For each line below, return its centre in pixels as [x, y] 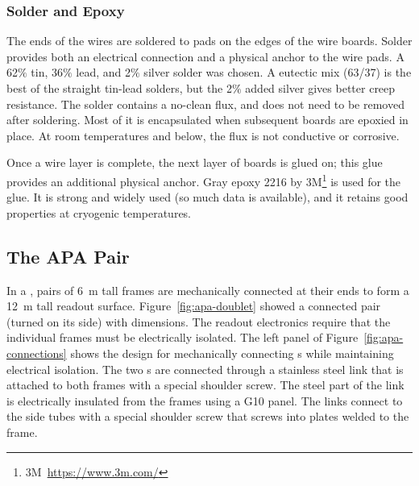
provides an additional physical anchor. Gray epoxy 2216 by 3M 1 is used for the [204, 180]
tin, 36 [47, 72]
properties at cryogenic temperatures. [99, 212]
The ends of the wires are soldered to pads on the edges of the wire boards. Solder [209, 41]
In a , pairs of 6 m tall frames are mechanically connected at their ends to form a [208, 290]
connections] [37, 353]
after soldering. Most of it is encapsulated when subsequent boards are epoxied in [207, 120]
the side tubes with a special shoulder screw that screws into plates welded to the [208, 416]
